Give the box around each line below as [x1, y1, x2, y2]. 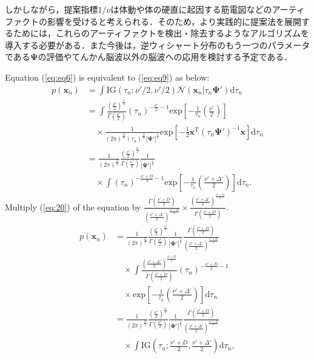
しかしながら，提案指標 [5, 3, 98, 15]
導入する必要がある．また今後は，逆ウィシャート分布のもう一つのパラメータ [5, 38, 310, 51]
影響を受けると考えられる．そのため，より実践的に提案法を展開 [47, 15, 302, 27]
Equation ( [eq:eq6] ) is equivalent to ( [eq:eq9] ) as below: [5, 70, 210, 83]
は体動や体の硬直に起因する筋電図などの [110, 3, 272, 15]
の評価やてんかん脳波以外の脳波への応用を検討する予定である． [38, 50, 293, 63]
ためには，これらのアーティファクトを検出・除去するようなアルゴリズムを [13, 27, 309, 39]
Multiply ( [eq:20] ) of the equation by [5, 200, 141, 213]
